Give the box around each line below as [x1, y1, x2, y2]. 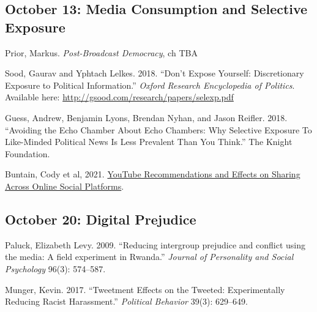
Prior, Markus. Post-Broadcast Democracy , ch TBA [5, 46, 198, 59]
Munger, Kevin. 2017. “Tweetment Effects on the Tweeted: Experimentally [5, 283, 285, 295]
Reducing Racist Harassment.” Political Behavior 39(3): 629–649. [5, 295, 248, 308]
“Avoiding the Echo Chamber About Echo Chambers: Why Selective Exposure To [5, 123, 312, 136]
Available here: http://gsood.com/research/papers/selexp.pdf [5, 91, 234, 103]
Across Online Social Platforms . [5, 179, 124, 192]
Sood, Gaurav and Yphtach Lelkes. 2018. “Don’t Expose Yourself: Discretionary [5, 67, 304, 80]
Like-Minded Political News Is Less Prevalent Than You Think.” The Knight [5, 135, 293, 148]
